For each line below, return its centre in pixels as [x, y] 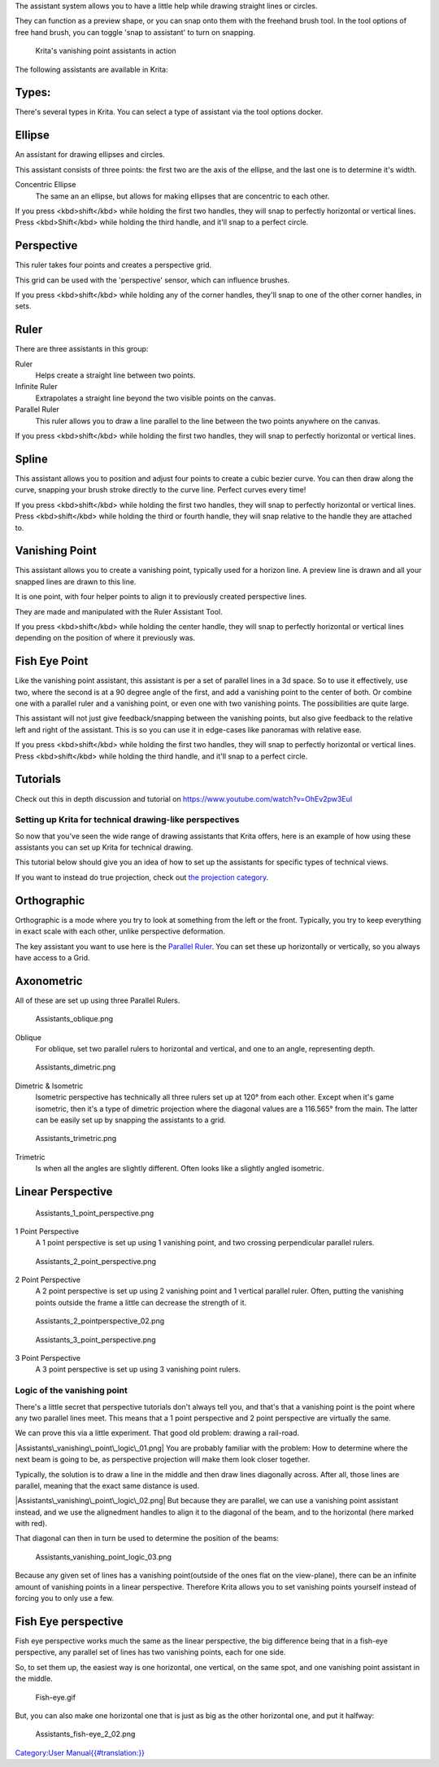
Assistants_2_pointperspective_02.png [100, 1321]
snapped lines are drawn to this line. [76, 581]
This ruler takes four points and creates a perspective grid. [113, 265]
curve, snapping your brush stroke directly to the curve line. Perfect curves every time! [161, 490]
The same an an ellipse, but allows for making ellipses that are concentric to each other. [183, 196]
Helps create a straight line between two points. [115, 375]
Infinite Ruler [36, 387]
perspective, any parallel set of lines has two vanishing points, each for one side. [150, 1652]
